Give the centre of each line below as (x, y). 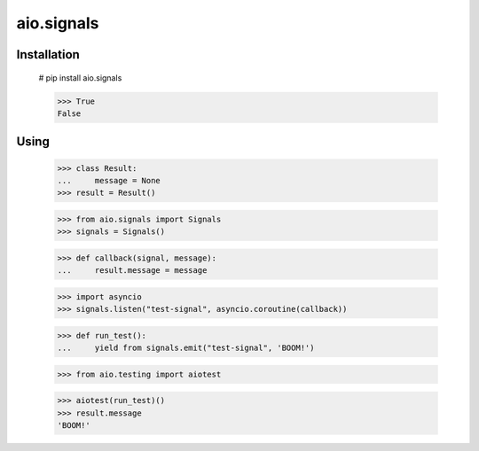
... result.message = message (132, 271)
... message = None (109, 180)
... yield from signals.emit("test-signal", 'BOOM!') (186, 348)
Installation (48, 54)
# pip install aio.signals (80, 78)
